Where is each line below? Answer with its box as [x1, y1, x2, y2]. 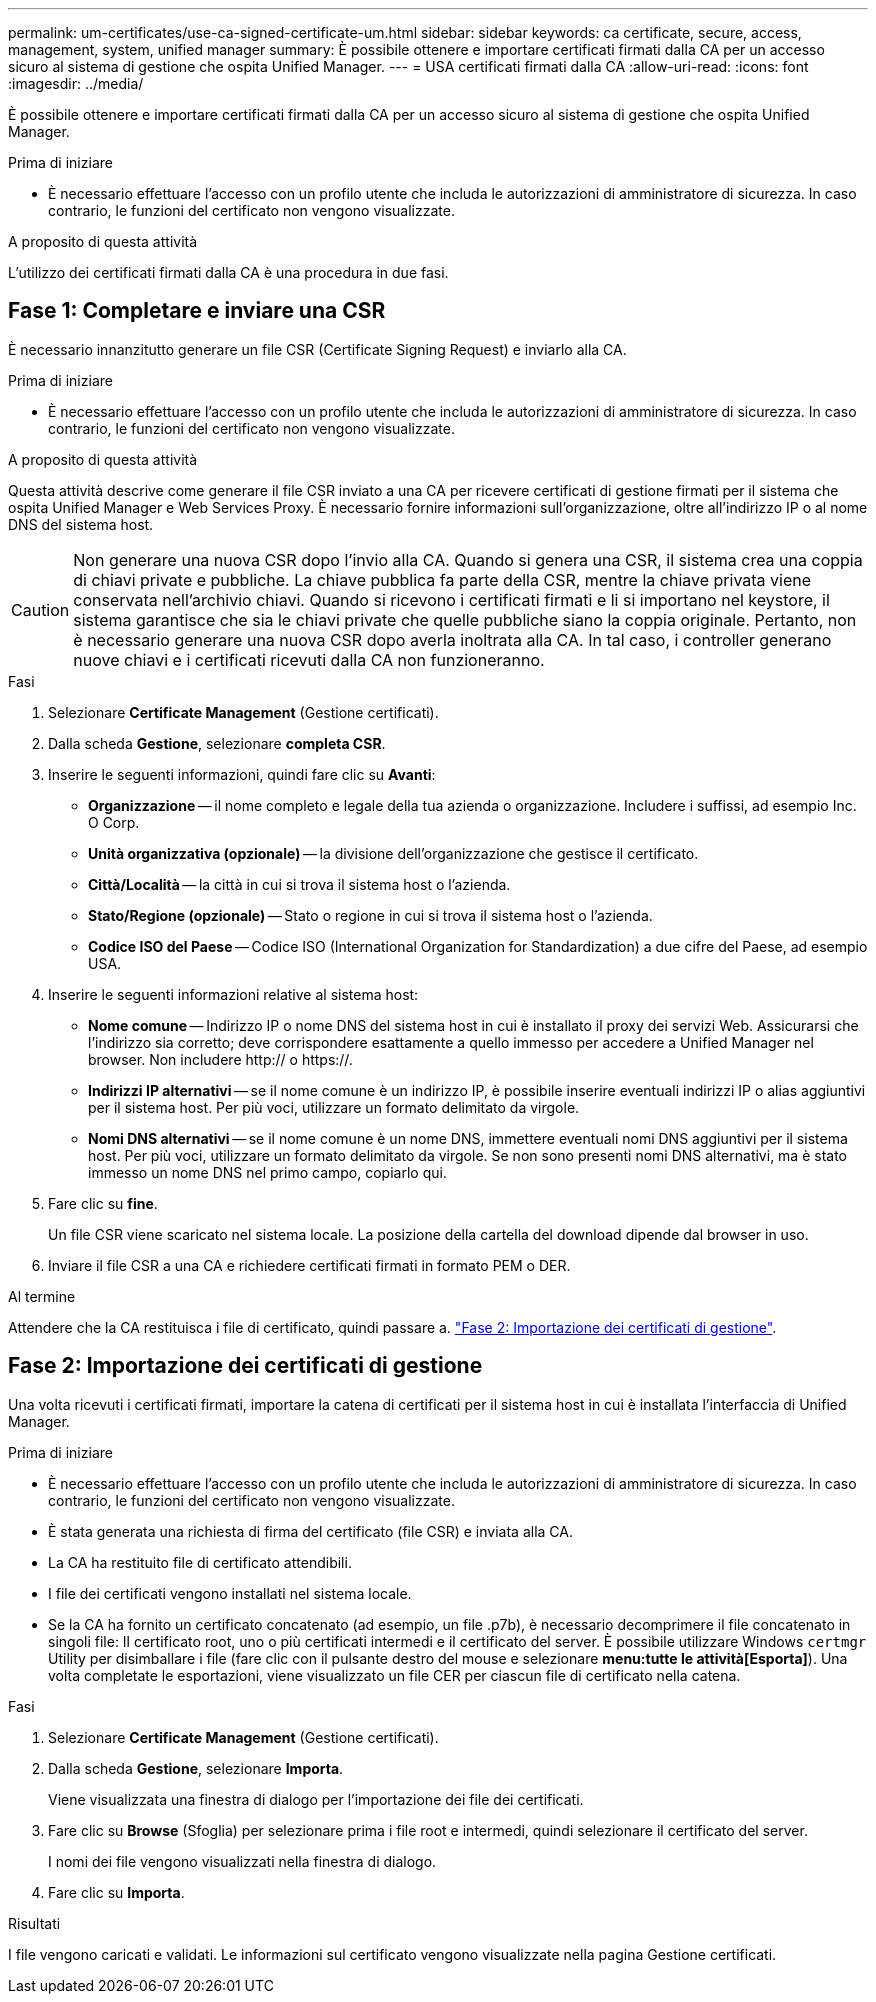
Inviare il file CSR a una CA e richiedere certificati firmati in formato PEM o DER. [48, 1256, 571, 1274]
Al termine [8, 1287, 76, 1305]
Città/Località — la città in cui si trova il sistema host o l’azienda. [88, 875, 511, 893]
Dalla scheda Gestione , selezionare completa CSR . [48, 734, 386, 752]
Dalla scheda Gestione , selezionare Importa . [48, 1759, 344, 1777]
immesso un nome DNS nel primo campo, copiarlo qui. [88, 1163, 447, 1181]
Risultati [8, 1914, 61, 1932]
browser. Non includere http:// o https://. [88, 1050, 353, 1068]
